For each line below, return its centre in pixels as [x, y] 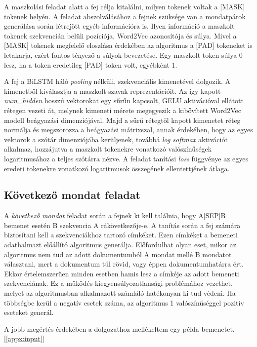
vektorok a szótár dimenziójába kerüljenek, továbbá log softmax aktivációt [116, 139]
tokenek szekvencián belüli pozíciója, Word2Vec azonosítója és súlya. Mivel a [120, 35]
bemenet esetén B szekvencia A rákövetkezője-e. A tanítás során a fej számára [122, 225]
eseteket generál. [29, 312]
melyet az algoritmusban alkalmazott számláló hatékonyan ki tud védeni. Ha [120, 293]
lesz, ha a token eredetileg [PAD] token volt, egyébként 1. [91, 64]
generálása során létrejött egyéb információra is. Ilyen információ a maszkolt [119, 26]
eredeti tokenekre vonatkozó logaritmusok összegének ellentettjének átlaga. [117, 168]
